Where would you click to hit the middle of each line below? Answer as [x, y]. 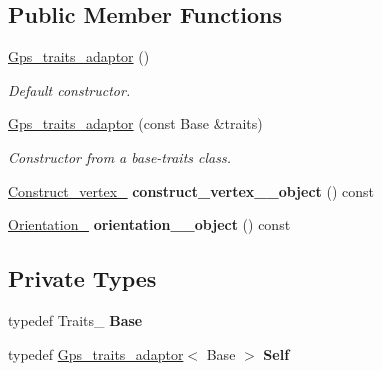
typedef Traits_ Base [75, 319]
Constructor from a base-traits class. [119, 156]
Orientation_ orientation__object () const [149, 224]
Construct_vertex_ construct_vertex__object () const [191, 190]
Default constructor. [69, 89]
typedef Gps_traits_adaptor [96, 353]
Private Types [82, 278]
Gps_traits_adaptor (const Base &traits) [135, 123]
